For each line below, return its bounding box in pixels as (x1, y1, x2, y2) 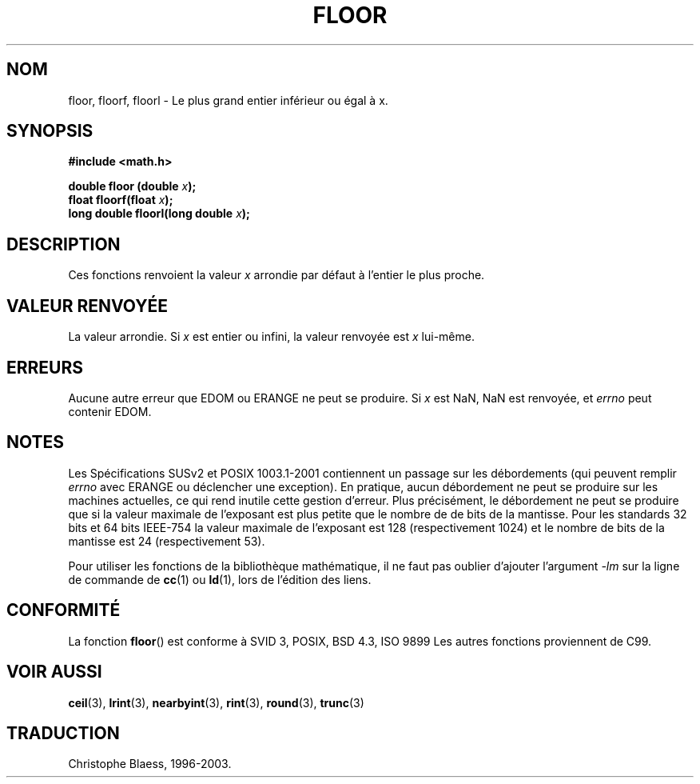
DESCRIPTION (6, 234, 121, 254)
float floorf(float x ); (68, 193, 173, 207)
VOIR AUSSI (6, 662, 102, 682)
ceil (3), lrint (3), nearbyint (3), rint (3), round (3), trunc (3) (68, 695, 364, 710)
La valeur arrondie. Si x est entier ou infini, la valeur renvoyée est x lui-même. (68, 330, 475, 344)
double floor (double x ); (68, 179, 197, 194)
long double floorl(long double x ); (68, 206, 250, 221)
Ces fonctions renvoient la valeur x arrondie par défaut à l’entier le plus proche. (68, 268, 485, 282)
